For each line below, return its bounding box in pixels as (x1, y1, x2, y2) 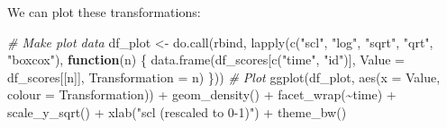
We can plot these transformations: (7, 3, 201, 21)
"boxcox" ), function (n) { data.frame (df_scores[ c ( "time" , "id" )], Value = (7, 50, 405, 69)
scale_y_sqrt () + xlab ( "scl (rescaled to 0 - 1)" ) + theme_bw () (7, 102, 347, 121)
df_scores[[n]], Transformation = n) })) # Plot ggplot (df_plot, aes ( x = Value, (7, 67, 441, 86)
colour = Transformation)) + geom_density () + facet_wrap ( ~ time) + (7, 85, 397, 104)
